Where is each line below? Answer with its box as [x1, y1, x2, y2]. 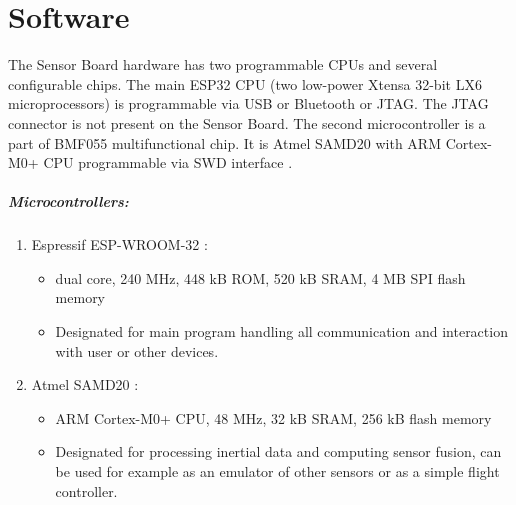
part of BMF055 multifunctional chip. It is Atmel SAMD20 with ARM [8, 132, 442, 153]
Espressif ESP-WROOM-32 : [31, 234, 208, 255]
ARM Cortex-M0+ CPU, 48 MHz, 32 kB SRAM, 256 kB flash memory [55, 407, 492, 428]
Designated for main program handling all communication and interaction [55, 321, 508, 342]
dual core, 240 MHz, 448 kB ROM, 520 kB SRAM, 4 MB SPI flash [55, 267, 466, 288]
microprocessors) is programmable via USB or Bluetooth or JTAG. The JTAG [8, 93, 489, 114]
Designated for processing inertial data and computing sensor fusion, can [55, 441, 502, 462]
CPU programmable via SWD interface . [43, 152, 293, 173]
